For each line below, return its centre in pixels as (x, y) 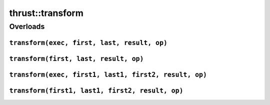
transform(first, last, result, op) (76, 58)
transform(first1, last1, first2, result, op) (96, 90)
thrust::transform (46, 13)
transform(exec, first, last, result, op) (88, 43)
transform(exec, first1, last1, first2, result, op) (108, 74)
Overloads (27, 26)
